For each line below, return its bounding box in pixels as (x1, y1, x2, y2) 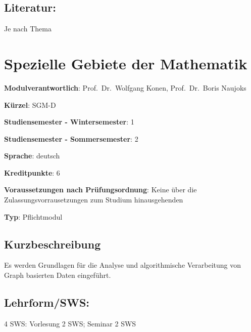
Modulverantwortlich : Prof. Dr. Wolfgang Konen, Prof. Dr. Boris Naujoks (4, 82, 246, 93)
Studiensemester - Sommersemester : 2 (4, 133, 138, 144)
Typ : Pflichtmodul (4, 211, 63, 222)
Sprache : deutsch (4, 150, 60, 161)
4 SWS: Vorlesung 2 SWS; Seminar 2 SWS (4, 318, 136, 328)
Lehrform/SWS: (4, 295, 90, 310)
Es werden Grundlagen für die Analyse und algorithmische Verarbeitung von (4, 260, 241, 270)
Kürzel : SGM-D (4, 99, 56, 110)
